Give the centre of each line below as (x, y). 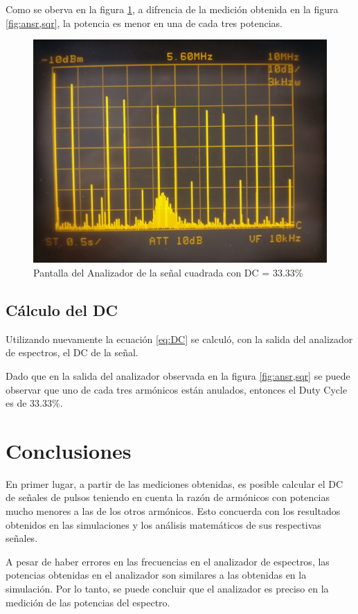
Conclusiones (69, 450)
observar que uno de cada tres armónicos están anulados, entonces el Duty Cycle (177, 389)
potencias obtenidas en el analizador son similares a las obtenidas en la (156, 575)
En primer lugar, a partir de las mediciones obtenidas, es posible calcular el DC (174, 483)
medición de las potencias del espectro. (88, 602)
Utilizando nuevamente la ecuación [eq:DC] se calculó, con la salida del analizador (179, 339)
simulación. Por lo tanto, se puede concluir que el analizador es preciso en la (167, 588)
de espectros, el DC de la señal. (72, 352)
